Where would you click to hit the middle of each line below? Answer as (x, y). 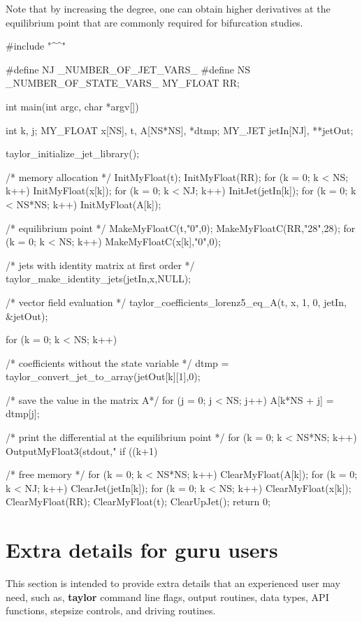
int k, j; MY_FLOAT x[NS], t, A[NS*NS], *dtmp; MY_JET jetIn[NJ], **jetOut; (180, 130)
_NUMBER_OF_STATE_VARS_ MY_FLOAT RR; (123, 83)
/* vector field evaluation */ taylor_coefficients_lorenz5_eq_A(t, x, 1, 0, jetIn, (176, 302)
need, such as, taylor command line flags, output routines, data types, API (167, 596)
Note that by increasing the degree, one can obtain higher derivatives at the (168, 8)
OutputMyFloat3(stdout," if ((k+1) (82, 450)
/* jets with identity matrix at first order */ (100, 265)
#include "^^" (36, 46)
